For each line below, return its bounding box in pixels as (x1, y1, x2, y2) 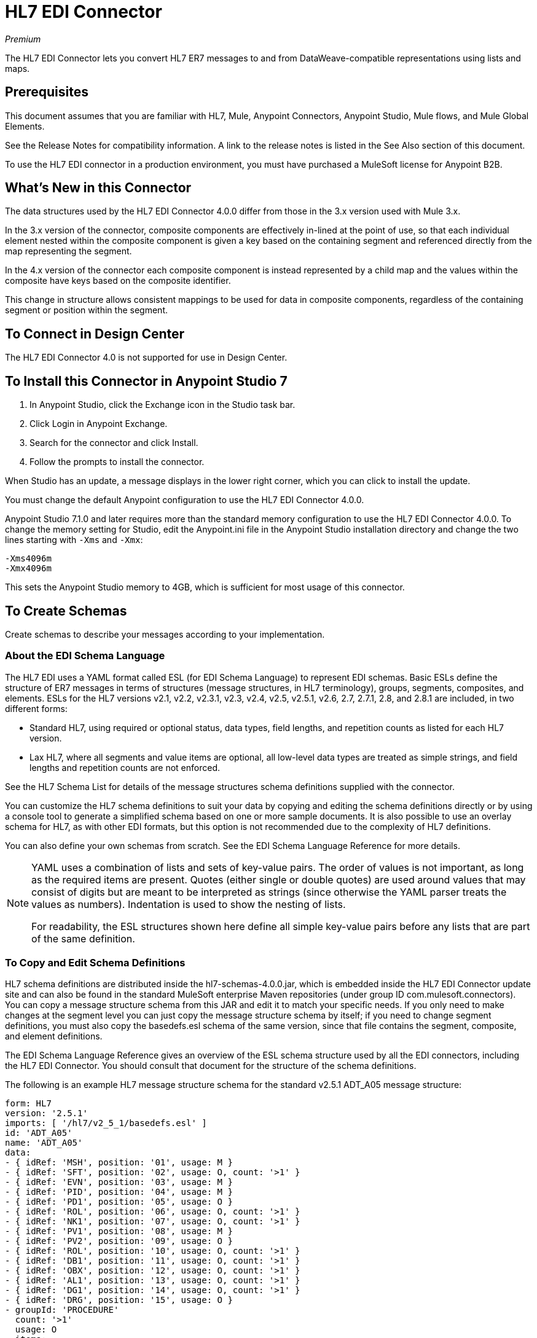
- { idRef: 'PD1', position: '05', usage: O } (5, 1197, 233, 1207)
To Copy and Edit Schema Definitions (5, 957, 186, 969)
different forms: (5, 703, 68, 714)
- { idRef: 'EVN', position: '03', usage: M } (5, 1177, 233, 1187)
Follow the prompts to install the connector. (29, 456, 205, 468)
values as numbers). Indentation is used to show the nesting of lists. (31, 898, 346, 910)
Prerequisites (5, 84, 88, 100)
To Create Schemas (5, 603, 127, 619)
